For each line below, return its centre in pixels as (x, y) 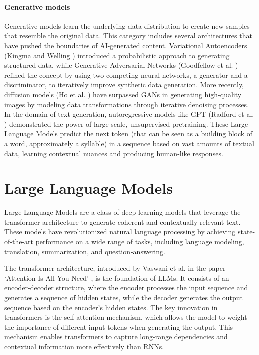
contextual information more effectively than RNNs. (84, 346)
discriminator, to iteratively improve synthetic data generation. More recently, (124, 84)
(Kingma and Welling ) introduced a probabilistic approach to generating (117, 55)
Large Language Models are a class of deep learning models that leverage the (122, 212)
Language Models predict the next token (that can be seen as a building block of (128, 134)
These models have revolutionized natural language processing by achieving (120, 231)
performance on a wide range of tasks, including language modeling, (140, 241)
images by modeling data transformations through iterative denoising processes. (127, 104)
